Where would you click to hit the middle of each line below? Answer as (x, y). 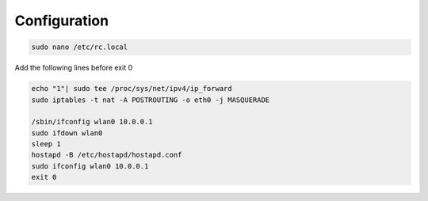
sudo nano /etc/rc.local (80, 47)
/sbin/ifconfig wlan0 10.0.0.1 (92, 122)
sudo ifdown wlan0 (67, 133)
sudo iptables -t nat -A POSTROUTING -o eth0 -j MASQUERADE (151, 100)
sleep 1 (46, 144)
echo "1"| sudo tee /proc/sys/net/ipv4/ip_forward (132, 89)
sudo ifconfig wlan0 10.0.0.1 (90, 166)
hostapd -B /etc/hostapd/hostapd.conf (107, 155)
